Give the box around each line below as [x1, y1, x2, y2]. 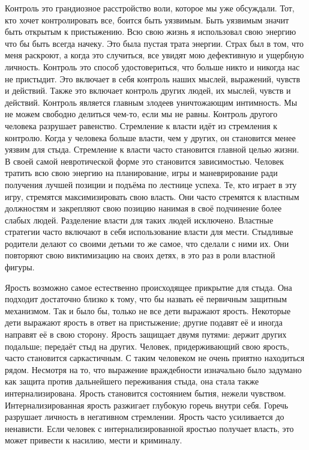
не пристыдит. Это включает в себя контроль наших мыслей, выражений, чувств [5, 72, 301, 85]
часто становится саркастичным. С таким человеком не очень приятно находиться [5, 351, 305, 364]
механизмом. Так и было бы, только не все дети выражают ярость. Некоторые [5, 304, 291, 317]
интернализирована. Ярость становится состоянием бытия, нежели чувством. [5, 387, 286, 399]
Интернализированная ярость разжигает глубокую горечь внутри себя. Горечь [5, 398, 289, 411]
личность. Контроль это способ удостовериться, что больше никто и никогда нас [5, 60, 300, 73]
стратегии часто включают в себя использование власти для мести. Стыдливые [5, 225, 293, 238]
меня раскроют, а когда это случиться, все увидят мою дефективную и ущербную [5, 49, 304, 61]
